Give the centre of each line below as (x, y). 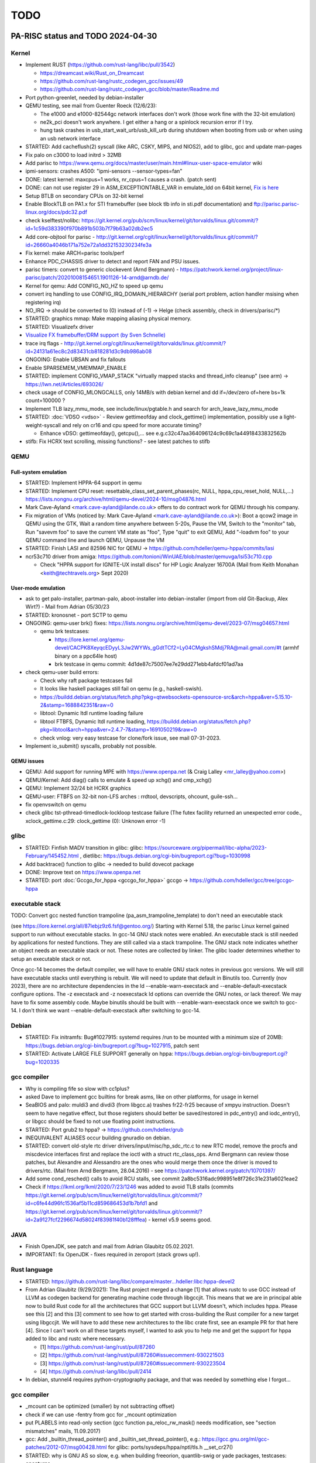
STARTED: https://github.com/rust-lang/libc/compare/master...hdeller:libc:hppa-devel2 (130, 1281)
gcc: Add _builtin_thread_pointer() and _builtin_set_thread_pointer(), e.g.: (113, 1439)
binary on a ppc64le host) (86, 656)
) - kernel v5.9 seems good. (178, 1220)
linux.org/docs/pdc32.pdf (56, 212)
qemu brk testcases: (65, 631)
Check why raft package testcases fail (86, 680)
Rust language (32, 1270)
